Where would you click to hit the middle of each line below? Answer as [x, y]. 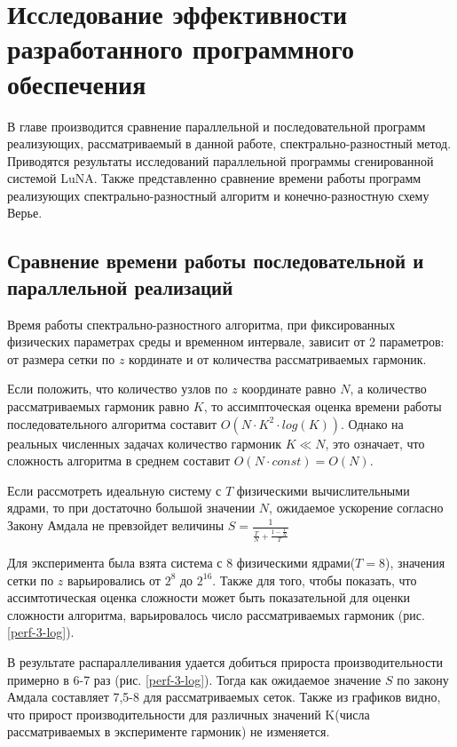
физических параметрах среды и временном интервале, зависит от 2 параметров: [226, 342]
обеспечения [77, 83]
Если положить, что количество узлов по [118, 389]
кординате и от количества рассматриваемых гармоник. [278, 358]
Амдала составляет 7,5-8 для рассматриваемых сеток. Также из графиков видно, [224, 697]
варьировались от [114, 580]
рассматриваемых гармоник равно [98, 406]
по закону [423, 679]
